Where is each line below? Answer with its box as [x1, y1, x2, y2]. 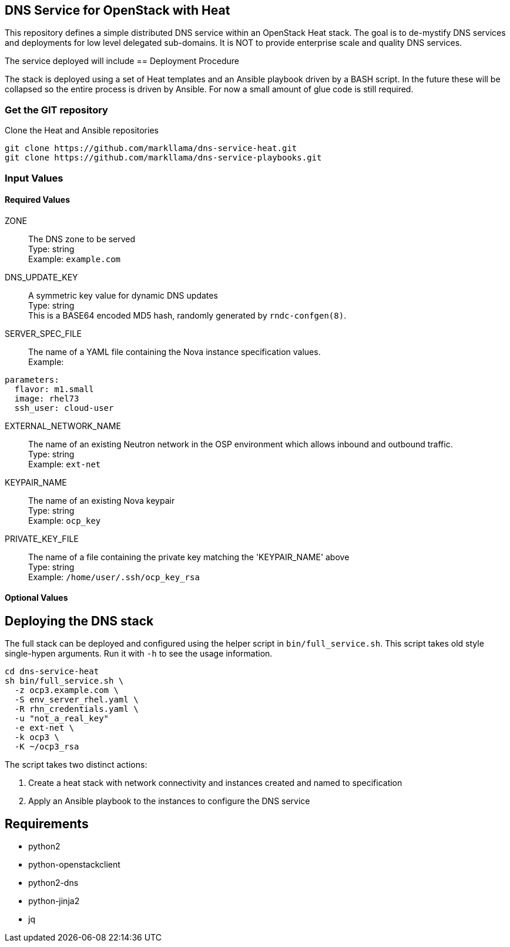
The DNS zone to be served [28, 233, 136, 244]
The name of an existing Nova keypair [28, 495, 175, 506]
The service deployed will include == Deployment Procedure [5, 56, 239, 66]
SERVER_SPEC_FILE [5, 328, 82, 339]
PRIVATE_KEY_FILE [5, 533, 79, 544]
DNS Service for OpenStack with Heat [5, 3, 230, 18]
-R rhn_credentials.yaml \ [14, 704, 139, 714]
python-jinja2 [28, 896, 80, 906]
